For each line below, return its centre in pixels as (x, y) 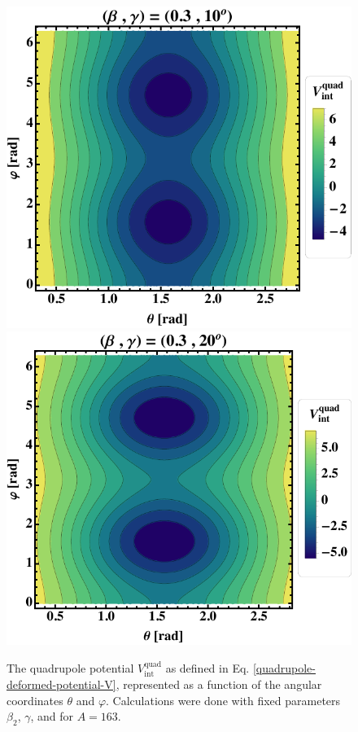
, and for (52, 716)
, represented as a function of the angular (219, 684)
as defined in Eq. (207, 667)
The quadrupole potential (70, 667)
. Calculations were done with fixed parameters (223, 700)
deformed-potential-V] (61, 684)
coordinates (35, 700)
